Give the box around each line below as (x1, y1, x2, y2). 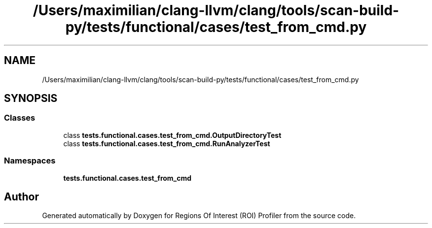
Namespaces (4, 156, 56, 166)
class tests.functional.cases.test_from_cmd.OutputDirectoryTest (63, 130, 282, 139)
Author (4, 190, 39, 203)
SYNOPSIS (4, 92, 58, 105)
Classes (4, 113, 36, 123)
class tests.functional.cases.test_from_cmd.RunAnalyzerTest (63, 139, 270, 148)
